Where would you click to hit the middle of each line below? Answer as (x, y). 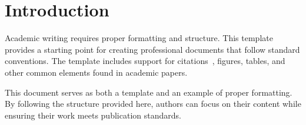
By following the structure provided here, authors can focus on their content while (153, 104)
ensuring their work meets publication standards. (93, 115)
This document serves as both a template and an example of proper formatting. (149, 92)
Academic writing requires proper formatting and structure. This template (139, 38)
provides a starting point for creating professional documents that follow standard (152, 49)
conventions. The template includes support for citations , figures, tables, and (145, 61)
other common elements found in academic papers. (96, 72)
